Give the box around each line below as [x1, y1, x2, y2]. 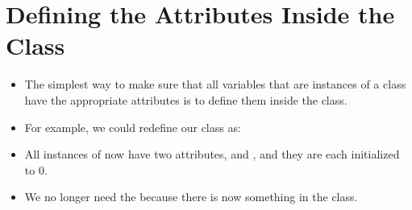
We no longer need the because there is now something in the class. [24, 188, 358, 205]
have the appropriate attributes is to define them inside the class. [24, 91, 347, 108]
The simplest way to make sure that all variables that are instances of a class [24, 76, 406, 93]
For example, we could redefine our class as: [24, 118, 241, 135]
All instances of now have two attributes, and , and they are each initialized [24, 146, 400, 163]
